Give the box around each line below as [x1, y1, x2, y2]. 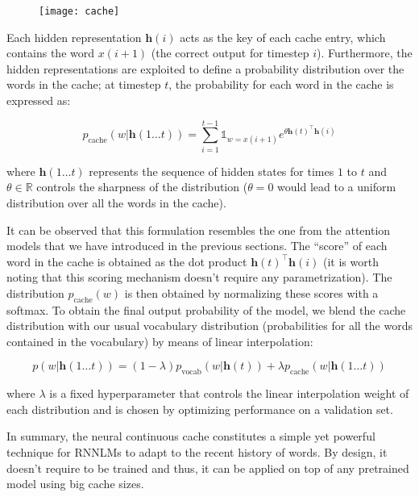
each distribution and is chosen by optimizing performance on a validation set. [6, 400, 393, 417]
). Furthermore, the [317, 44, 413, 61]
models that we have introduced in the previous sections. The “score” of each [6, 237, 388, 254]
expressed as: [6, 92, 71, 109]
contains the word [6, 44, 95, 61]
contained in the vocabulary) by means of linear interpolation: [6, 332, 313, 349]
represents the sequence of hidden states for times [89, 162, 334, 179]
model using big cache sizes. [6, 475, 144, 492]
